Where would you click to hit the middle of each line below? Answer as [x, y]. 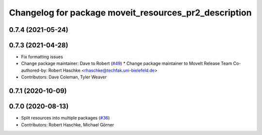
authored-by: [34, 70]
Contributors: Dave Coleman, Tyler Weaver [64, 77]
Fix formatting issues [42, 57]
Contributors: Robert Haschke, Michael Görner [67, 125]
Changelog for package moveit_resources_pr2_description [130, 13]
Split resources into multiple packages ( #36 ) [65, 118]
